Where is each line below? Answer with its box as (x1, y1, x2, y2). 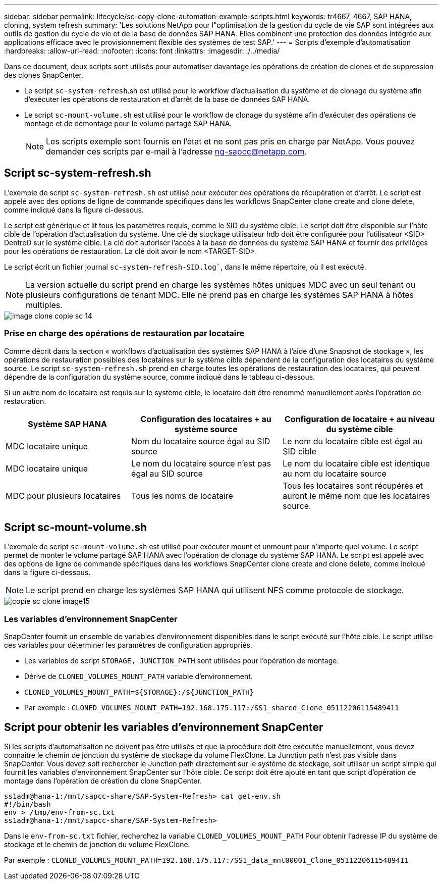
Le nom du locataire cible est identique (283, 458, 430, 469)
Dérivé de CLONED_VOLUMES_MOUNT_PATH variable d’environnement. (24, 672, 253, 681)
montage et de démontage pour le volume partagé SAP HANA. (24, 119, 232, 128)
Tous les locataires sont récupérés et (283, 480, 423, 491)
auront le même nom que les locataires (283, 490, 430, 501)
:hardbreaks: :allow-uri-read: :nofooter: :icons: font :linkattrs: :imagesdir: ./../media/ (4, 46, 280, 55)
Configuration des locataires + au (140, 413, 271, 424)
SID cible (283, 446, 316, 456)
